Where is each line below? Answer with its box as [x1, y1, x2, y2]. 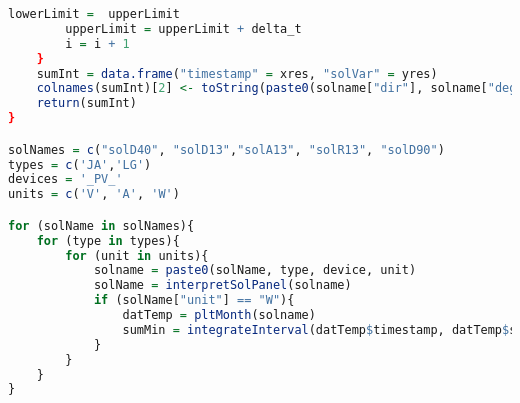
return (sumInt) [36, 96, 137, 111]
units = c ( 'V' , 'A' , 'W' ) [8, 187, 180, 202]
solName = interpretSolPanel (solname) [93, 278, 352, 293]
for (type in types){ [36, 233, 180, 248]
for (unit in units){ [65, 248, 209, 263]
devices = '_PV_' [8, 172, 123, 187]
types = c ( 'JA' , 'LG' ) [8, 157, 152, 172]
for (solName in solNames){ [8, 218, 195, 233]
